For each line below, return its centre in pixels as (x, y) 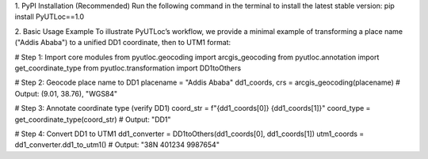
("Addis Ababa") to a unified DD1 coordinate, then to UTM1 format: (123, 43)
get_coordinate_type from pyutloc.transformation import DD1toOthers (128, 68)
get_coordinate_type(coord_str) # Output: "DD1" (93, 119)
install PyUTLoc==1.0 (50, 17)
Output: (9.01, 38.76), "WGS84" (66, 93)
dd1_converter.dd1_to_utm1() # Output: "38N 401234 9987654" (117, 145)
